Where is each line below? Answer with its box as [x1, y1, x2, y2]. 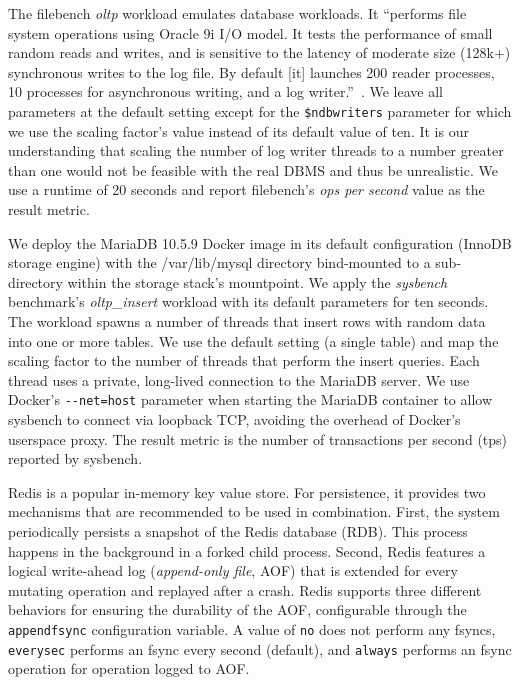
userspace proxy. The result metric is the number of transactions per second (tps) [8, 428, 508, 449]
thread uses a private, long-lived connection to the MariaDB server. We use [8, 369, 470, 390]
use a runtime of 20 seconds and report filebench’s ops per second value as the [8, 179, 485, 200]
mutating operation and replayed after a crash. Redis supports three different [8, 579, 482, 600]
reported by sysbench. [8, 448, 143, 469]
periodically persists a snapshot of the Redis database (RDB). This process [8, 520, 468, 541]
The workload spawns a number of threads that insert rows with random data [8, 310, 486, 331]
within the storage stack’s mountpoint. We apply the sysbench [67, 271, 448, 292]
